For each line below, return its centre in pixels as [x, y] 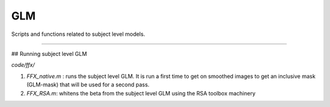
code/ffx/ [23, 65]
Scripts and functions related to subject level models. [78, 34]
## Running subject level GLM [49, 53]
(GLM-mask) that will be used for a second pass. [88, 85]
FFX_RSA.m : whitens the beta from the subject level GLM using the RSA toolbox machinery [141, 93]
